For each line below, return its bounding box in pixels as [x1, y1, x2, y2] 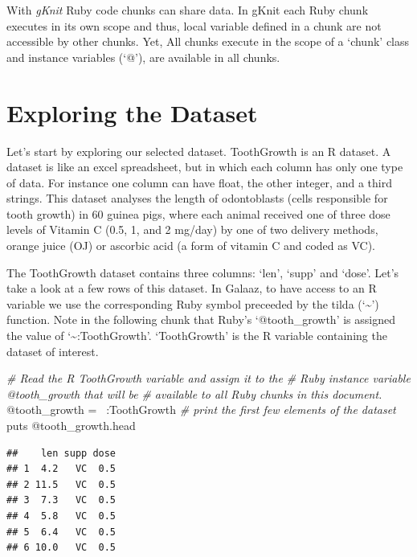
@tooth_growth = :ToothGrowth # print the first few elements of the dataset [6, 401, 396, 418]
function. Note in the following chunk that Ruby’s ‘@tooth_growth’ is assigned [6, 311, 395, 328]
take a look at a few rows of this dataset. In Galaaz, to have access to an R [6, 280, 377, 297]
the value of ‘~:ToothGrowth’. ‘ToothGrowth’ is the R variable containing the [6, 327, 387, 344]
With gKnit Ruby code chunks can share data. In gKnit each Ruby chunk [6, 2, 369, 18]
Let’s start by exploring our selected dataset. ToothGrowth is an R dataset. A [6, 142, 391, 159]
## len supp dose [6, 447, 117, 459]
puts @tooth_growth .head [6, 417, 136, 433]
